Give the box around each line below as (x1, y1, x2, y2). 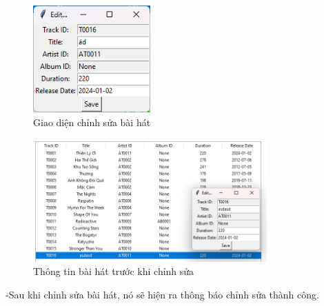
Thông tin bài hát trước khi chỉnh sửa (33, 264, 194, 278)
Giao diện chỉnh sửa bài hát (33, 114, 151, 129)
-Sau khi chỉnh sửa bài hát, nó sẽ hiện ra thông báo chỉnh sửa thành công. (6, 287, 319, 302)
